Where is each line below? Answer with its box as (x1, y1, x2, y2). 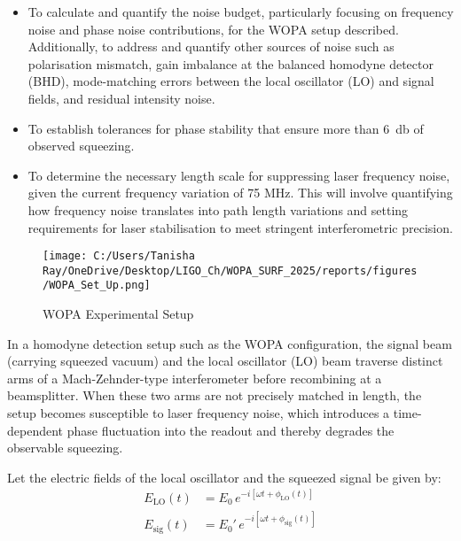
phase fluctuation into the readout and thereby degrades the (66, 421, 395, 439)
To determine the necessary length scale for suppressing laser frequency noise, (27, 166, 450, 184)
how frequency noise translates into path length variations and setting (27, 200, 409, 219)
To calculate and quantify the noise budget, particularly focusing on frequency (27, 3, 454, 20)
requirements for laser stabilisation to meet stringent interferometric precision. (27, 218, 453, 236)
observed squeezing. (27, 136, 135, 155)
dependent (7, 421, 64, 439)
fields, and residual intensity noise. (27, 89, 215, 107)
